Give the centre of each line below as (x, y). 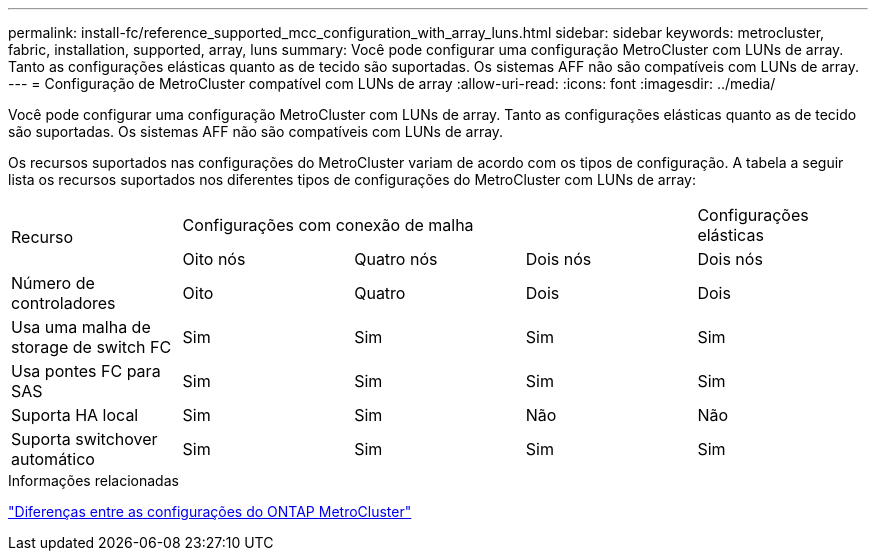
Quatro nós (396, 259)
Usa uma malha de (81, 327)
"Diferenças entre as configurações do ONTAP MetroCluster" (210, 511)
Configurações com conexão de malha (328, 225)
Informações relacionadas (93, 480)
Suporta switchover (84, 439)
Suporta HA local (75, 415)
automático (53, 459)
